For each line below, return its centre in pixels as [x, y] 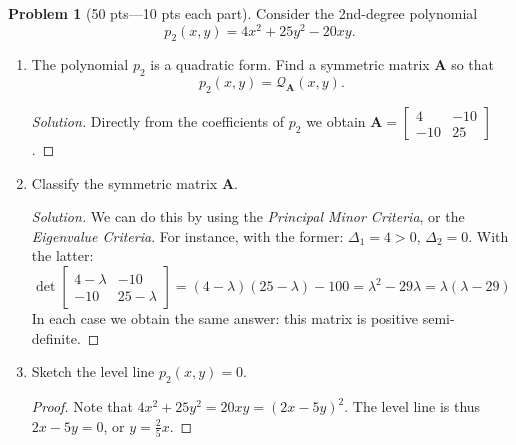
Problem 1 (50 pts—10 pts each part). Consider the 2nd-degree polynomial [243, 13]
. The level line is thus [412, 406]
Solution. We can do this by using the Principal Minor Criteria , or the [248, 216]
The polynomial [80, 64]
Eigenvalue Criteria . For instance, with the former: [187, 235]
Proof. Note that [82, 406]
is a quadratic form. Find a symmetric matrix [290, 64]
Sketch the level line [93, 371]
